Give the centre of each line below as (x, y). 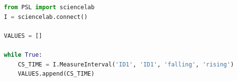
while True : (23, 55)
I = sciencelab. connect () (46, 17)
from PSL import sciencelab (49, 7)
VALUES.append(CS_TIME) (56, 74)
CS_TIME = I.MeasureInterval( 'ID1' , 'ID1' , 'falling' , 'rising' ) (126, 64)
